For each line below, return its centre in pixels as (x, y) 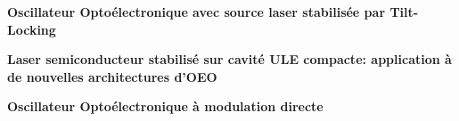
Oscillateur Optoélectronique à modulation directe (165, 106)
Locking (32, 29)
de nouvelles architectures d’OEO (112, 76)
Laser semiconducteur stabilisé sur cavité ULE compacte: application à (229, 59)
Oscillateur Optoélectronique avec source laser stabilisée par (197, 12)
